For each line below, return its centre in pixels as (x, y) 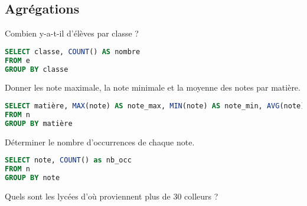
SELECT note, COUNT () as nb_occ (68, 160)
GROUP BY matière (39, 123)
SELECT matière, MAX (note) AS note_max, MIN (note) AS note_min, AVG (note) (155, 106)
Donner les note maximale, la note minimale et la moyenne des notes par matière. (153, 87)
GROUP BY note (32, 177)
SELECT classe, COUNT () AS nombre (73, 51)
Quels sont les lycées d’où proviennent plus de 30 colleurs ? (112, 196)
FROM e (17, 60)
